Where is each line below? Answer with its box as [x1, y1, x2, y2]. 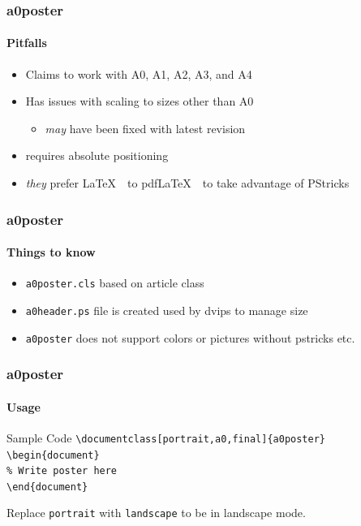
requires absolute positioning [25, 147, 169, 164]
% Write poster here [6, 465, 118, 477]
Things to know [6, 244, 96, 261]
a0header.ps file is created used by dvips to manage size [25, 301, 308, 318]
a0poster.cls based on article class [25, 274, 204, 291]
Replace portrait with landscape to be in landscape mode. [6, 504, 306, 521]
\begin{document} [6, 449, 100, 461]
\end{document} [6, 481, 88, 493]
